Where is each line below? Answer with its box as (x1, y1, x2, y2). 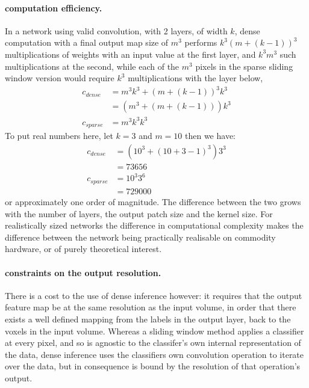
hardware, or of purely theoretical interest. (5, 242, 162, 255)
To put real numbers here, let (5, 129, 113, 142)
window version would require (5, 72, 114, 84)
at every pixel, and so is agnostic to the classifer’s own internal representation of (5, 336, 301, 349)
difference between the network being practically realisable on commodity (5, 230, 276, 243)
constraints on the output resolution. (5, 266, 161, 279)
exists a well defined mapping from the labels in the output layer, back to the (5, 312, 291, 325)
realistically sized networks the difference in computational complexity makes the (5, 219, 304, 232)
